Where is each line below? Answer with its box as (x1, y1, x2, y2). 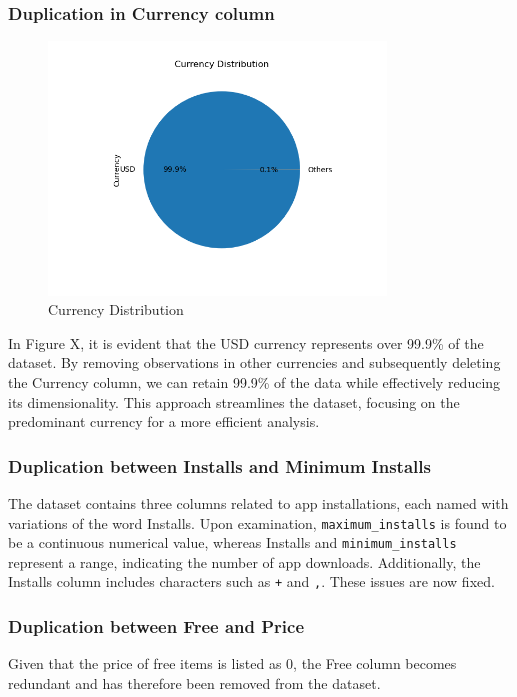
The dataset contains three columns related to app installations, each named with (8, 492, 509, 513)
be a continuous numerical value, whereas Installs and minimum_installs (8, 532, 457, 553)
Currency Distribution (48, 299, 184, 320)
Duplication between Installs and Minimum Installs (8, 453, 431, 478)
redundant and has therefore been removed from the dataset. (8, 672, 381, 693)
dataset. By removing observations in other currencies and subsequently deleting (8, 352, 501, 373)
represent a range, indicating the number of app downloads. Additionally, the (8, 551, 481, 572)
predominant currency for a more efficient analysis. (8, 411, 320, 432)
